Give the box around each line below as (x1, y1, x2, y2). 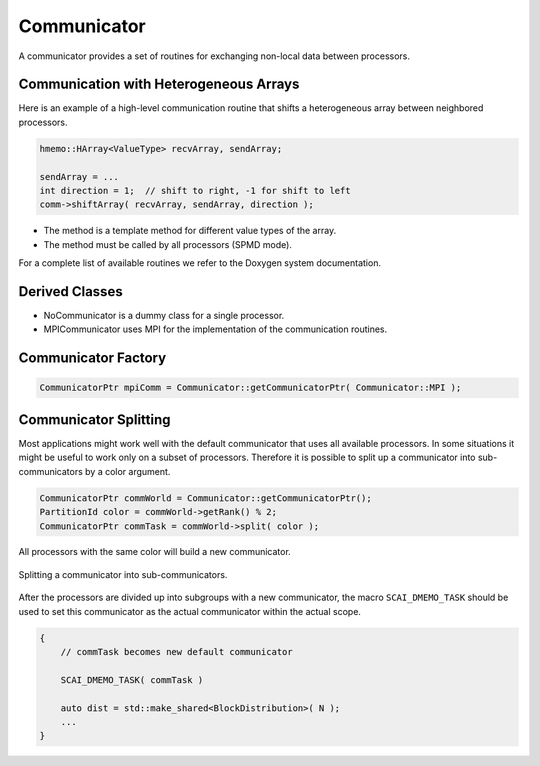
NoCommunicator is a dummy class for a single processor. (43, 310, 285, 322)
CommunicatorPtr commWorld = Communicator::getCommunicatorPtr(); (39, 492, 372, 504)
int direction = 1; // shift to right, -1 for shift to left (39, 185, 351, 196)
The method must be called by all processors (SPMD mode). (43, 238, 292, 250)
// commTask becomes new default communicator (60, 646, 294, 658)
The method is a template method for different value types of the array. (43, 225, 337, 237)
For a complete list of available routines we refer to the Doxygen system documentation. (18, 257, 382, 269)
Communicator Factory (18, 350, 167, 367)
